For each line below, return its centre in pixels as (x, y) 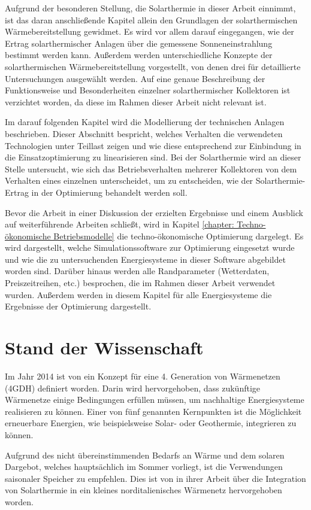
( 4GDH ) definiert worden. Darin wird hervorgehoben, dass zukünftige (132, 388)
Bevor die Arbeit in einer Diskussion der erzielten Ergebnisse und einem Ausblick (154, 212)
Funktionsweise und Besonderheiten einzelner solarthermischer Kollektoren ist (148, 90)
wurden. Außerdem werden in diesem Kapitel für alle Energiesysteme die (138, 294)
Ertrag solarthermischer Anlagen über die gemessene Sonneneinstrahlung (139, 43)
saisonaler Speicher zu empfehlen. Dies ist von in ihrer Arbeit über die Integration (155, 478)
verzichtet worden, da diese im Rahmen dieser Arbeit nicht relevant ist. (136, 101)
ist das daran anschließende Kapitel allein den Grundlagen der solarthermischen (151, 19)
